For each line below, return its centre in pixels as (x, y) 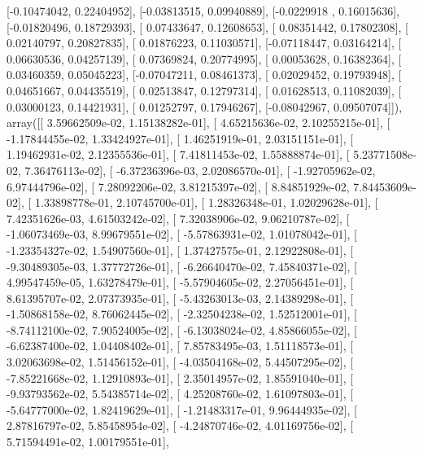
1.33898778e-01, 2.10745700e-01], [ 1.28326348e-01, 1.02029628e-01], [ (206, 202)
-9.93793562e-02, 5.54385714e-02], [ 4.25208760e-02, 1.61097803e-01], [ (180, 394)
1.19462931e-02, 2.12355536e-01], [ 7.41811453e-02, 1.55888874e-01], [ (178, 154)
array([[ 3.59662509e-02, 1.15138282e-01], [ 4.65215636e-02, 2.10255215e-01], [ (198, 123)
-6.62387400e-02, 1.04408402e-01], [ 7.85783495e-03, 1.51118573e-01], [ (180, 346)
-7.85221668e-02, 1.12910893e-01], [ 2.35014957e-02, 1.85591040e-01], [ (180, 377)
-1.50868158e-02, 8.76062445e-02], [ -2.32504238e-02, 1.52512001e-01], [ (182, 314)
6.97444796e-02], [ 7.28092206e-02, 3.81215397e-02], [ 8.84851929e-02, (178, 186)
